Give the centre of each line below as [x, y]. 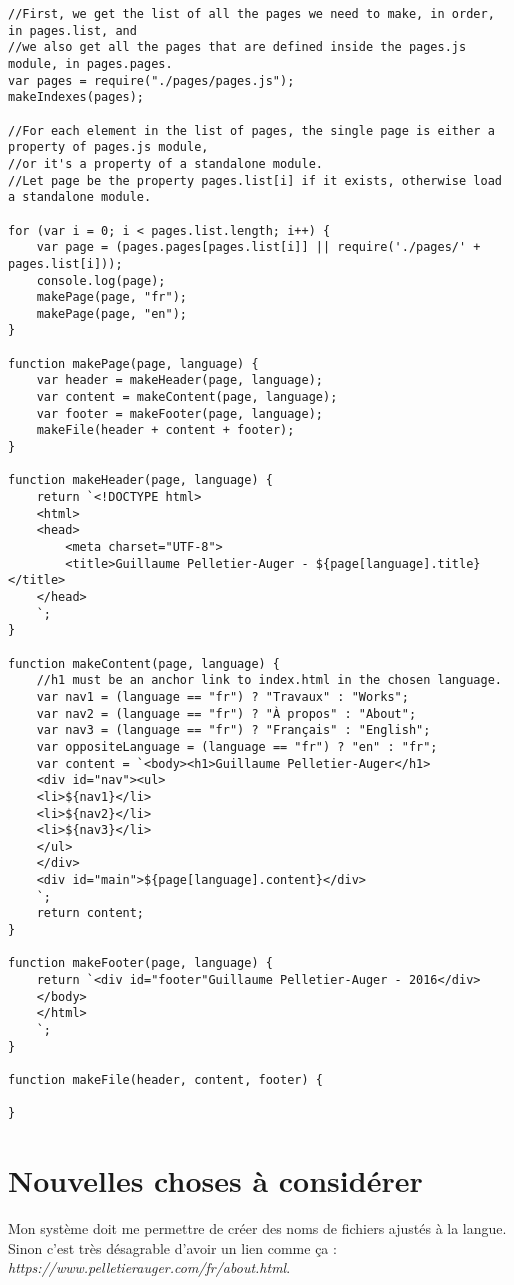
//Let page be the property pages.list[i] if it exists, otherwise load [255, 180]
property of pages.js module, [108, 147]
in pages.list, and [72, 30]
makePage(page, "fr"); [111, 297]
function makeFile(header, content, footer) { [165, 1080]
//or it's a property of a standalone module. [165, 163]
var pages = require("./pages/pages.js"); [151, 80]
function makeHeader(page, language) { [140, 480]
